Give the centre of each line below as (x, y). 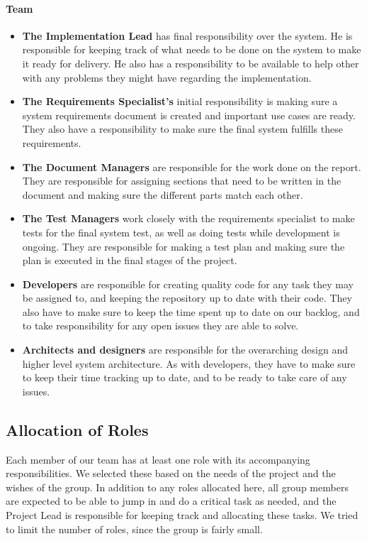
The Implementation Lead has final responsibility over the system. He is (187, 35)
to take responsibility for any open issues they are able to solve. (160, 326)
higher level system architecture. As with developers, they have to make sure (189, 363)
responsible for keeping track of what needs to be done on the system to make (192, 49)
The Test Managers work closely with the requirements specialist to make (188, 218)
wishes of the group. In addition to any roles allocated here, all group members (177, 487)
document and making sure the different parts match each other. (163, 194)
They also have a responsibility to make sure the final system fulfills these (182, 129)
